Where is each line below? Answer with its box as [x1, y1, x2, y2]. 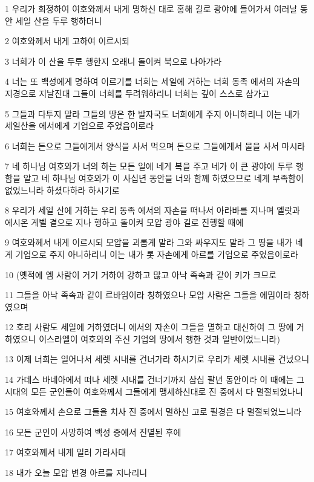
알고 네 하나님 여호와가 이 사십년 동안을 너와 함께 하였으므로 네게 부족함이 [23, 171, 304, 184]
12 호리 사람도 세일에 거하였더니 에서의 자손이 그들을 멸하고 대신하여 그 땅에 [5, 321, 294, 333]
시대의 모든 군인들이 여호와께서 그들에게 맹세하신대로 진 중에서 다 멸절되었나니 [5, 385, 303, 397]
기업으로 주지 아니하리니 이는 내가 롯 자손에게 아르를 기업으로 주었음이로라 [15, 247, 298, 260]
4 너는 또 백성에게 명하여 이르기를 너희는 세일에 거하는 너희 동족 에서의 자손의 [5, 75, 300, 88]
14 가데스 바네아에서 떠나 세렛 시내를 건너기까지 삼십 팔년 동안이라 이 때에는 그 [5, 373, 304, 386]
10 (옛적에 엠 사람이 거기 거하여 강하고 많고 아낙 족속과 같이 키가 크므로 [5, 268, 276, 281]
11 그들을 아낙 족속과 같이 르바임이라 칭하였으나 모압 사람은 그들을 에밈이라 [5, 288, 291, 301]
